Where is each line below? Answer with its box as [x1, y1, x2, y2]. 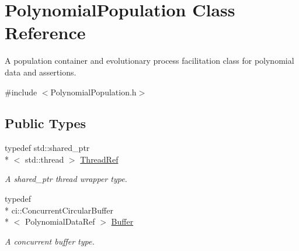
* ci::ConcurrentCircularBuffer [5, 204, 113, 216]
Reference [5, 20, 86, 44]
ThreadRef [80, 153, 119, 165]
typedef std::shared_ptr [5, 142, 90, 154]
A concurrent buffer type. [5, 235, 95, 247]
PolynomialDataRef [25, 215, 95, 228]
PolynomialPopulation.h [50, 85, 137, 98]
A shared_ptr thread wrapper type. [5, 173, 127, 185]
